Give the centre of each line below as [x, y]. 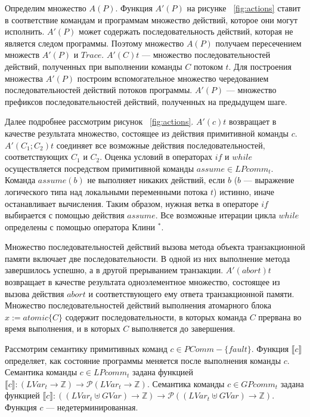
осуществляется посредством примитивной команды [100, 168]
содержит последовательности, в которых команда [156, 316]
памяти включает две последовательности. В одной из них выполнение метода [148, 258]
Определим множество [46, 8]
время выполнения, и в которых [63, 328]
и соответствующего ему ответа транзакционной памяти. [191, 293]
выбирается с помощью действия [65, 215]
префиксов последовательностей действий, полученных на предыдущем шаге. [146, 101]
